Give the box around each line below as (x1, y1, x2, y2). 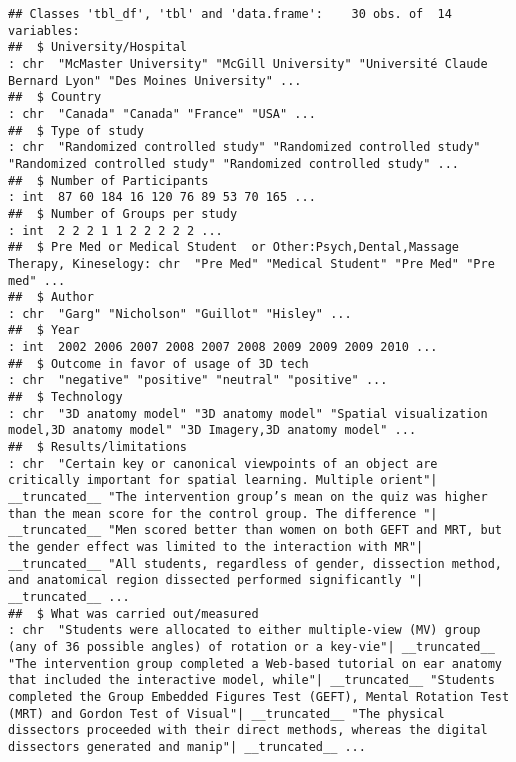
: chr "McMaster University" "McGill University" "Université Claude (8, 56, 488, 71)
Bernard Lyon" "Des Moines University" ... (8, 73, 302, 88)
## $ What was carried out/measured (8, 606, 259, 621)
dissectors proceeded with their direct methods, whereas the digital (8, 723, 488, 738)
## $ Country (8, 90, 102, 105)
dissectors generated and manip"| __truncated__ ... (8, 739, 366, 754)
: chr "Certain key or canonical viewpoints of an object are (8, 456, 438, 471)
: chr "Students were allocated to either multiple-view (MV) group (8, 623, 481, 638)
